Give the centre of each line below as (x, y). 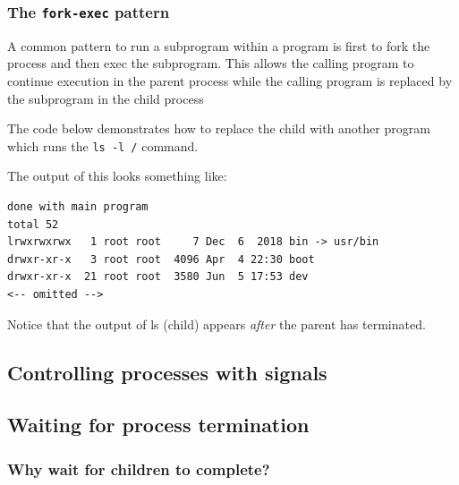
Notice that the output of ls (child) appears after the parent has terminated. (217, 323)
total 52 (33, 224)
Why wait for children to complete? (139, 468)
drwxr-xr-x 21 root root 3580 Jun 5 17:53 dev (158, 277)
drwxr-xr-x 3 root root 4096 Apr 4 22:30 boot (161, 259)
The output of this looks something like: (117, 176)
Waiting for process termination (158, 425)
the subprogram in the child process (106, 98)
